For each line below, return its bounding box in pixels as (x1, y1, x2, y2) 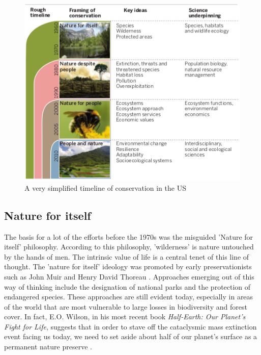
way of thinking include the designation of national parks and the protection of (4, 281, 251, 292)
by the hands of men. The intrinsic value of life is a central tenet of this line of (4, 251, 249, 262)
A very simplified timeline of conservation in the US (24, 182, 186, 193)
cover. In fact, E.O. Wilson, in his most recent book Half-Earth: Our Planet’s (4, 311, 246, 322)
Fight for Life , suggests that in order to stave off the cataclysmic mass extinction (4, 321, 257, 332)
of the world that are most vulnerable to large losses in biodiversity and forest (4, 301, 247, 312)
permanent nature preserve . (4, 341, 92, 352)
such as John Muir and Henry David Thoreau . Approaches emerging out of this (4, 271, 254, 282)
